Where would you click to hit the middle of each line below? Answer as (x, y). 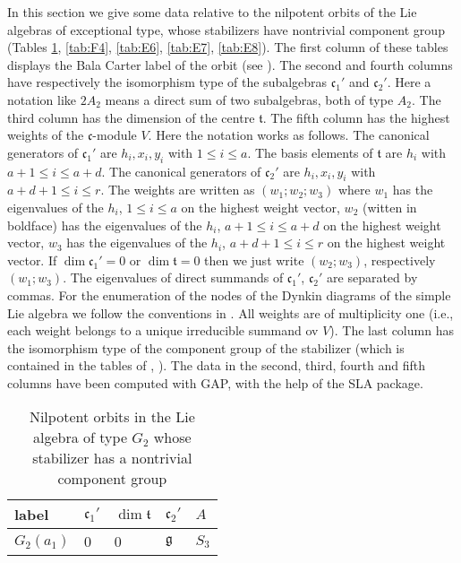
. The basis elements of (310, 152)
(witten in (389, 207)
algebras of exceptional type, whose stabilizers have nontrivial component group (226, 29)
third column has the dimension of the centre (131, 117)
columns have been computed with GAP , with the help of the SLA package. (215, 382)
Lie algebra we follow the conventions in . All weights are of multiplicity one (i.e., (230, 312)
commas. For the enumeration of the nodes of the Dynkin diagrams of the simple (229, 294)
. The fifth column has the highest (356, 117)
